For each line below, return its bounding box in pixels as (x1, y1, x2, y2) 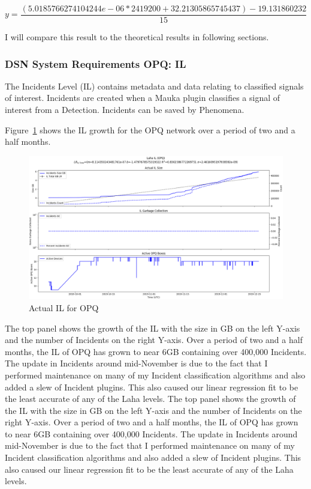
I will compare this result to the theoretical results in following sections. (5, 31, 269, 43)
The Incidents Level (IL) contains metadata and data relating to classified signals (5, 79, 304, 92)
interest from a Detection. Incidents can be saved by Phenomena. (5, 103, 244, 116)
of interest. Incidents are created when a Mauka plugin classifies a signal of (5, 91, 280, 104)
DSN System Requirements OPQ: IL (5, 56, 186, 71)
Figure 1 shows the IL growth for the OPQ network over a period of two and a (5, 123, 295, 136)
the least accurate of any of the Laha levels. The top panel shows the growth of (5, 392, 296, 405)
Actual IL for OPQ (29, 301, 99, 314)
